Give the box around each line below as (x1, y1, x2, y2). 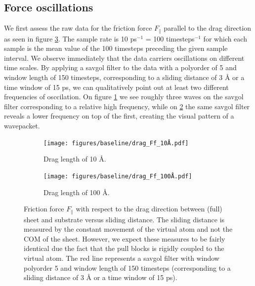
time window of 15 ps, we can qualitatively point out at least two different (4, 82, 229, 92)
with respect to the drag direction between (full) (76, 204, 222, 214)
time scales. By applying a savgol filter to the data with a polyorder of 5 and (4, 62, 237, 73)
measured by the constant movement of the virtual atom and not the (24, 224, 233, 234)
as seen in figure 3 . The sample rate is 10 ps (4, 33, 137, 43)
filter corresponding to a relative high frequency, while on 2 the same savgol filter (4, 101, 250, 111)
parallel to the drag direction (164, 23, 251, 33)
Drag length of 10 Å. (43, 154, 106, 164)
